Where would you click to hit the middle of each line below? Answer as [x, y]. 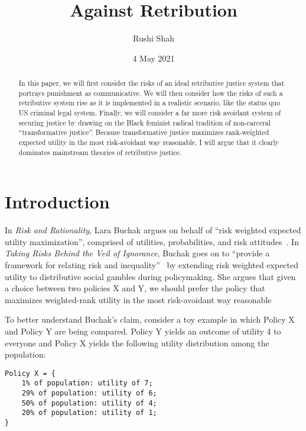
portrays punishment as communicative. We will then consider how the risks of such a [151, 93]
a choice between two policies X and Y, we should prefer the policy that [135, 288]
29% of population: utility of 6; [89, 393]
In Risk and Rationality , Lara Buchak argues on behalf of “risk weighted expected [153, 230]
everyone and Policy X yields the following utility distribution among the [137, 342]
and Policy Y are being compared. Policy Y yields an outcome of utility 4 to [143, 331]
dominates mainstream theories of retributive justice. [100, 152]
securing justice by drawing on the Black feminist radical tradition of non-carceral [145, 122]
